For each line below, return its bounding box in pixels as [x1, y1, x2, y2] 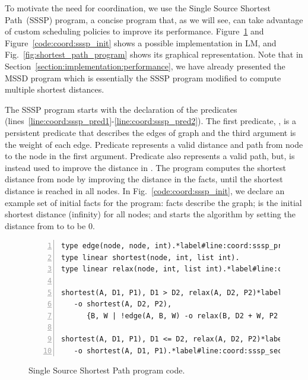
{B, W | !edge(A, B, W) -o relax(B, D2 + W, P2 [86, 311, 278, 320]
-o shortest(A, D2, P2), [74, 300, 172, 309]
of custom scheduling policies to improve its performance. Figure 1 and [5, 25, 264, 37]
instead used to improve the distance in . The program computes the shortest [5, 161, 286, 173]
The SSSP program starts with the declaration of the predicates [5, 103, 237, 115]
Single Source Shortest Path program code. [28, 364, 185, 376]
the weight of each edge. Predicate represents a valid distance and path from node [5, 138, 303, 150]
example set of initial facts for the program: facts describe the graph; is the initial [5, 196, 302, 208]
